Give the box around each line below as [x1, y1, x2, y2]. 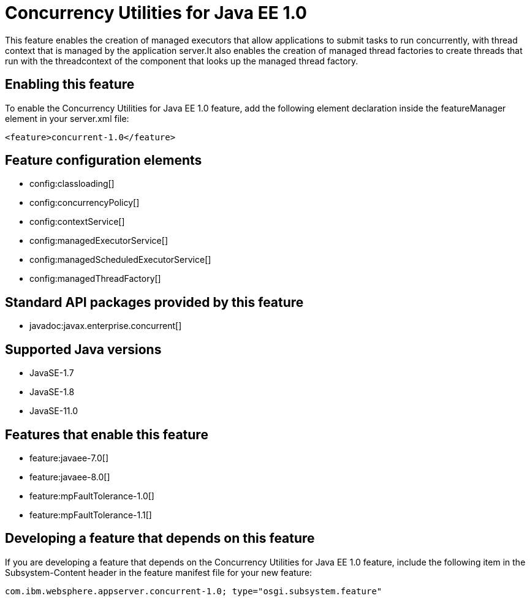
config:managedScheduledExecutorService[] [29, 254, 211, 265]
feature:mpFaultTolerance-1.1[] [29, 509, 152, 520]
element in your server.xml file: [5, 113, 129, 124]
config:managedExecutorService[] [29, 235, 168, 246]
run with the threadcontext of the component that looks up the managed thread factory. [5, 55, 358, 66]
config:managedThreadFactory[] [29, 273, 161, 284]
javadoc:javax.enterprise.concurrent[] [29, 320, 182, 331]
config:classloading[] [29, 178, 115, 189]
